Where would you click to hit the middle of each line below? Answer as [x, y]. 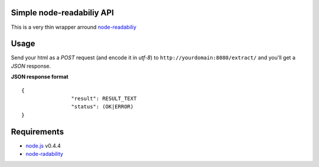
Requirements [38, 131]
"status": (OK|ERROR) [102, 107]
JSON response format [40, 77]
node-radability [44, 154]
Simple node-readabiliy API [63, 13]
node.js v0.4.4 [43, 146]
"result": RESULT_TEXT [104, 98]
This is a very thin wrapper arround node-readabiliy [74, 27]
